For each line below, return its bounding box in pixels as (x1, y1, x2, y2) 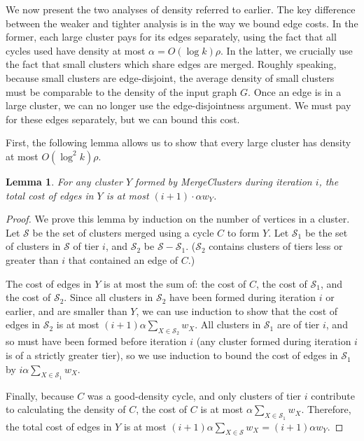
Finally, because (6, 388, 74, 402)
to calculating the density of (6, 402, 126, 416)
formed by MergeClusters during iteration (135, 174, 312, 188)
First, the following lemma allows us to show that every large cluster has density (6, 135, 351, 150)
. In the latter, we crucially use (220, 43, 353, 57)
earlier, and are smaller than (6, 303, 127, 318)
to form (227, 225, 260, 239)
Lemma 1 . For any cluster (6, 174, 122, 188)
